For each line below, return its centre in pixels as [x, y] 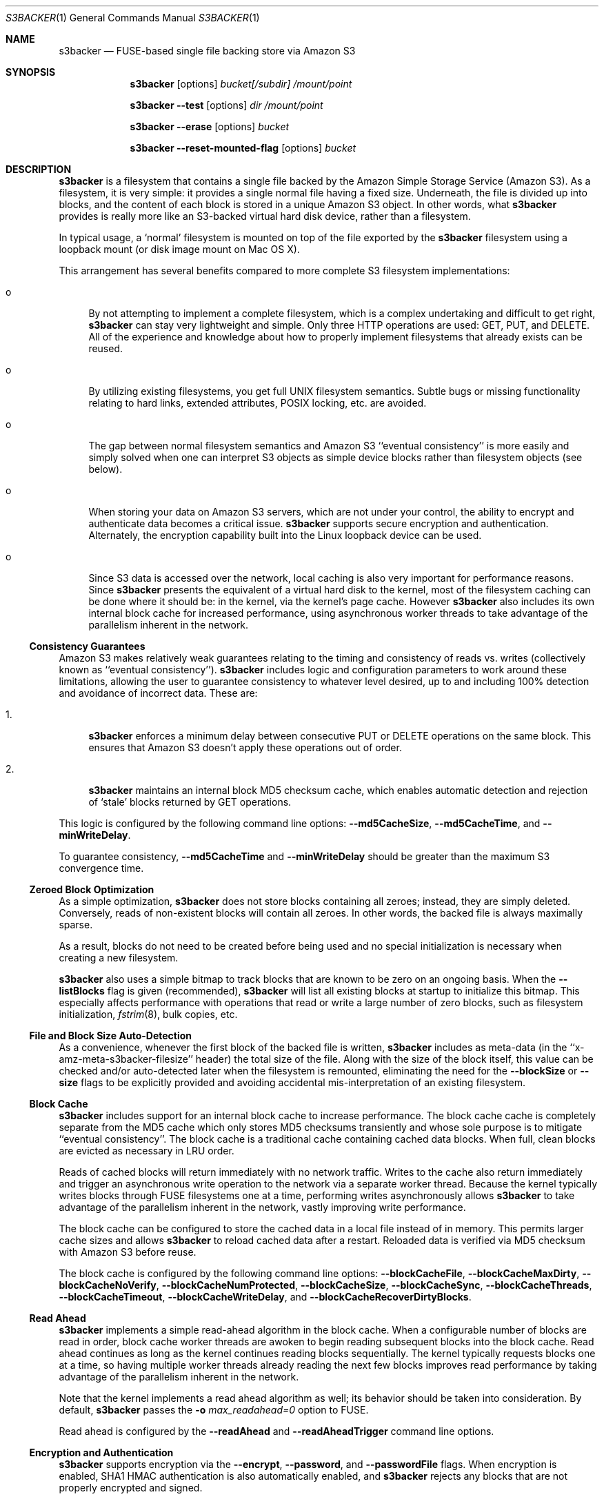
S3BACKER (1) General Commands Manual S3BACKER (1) [133, 18]
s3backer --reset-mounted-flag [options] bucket [243, 148]
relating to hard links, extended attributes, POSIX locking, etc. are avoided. [258, 403]
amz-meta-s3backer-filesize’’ [126, 1059]
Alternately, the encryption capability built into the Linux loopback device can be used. [285, 535]
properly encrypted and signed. [131, 1488]
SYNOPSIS [31, 72]
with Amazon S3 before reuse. [128, 1252]
